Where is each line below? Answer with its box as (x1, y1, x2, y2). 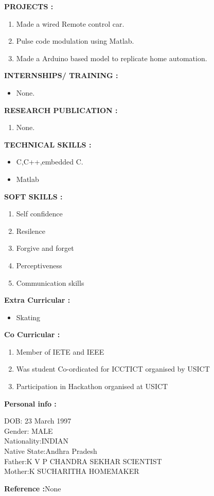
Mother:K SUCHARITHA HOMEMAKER (4, 466, 139, 476)
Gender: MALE (4, 425, 53, 436)
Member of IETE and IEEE (16, 346, 104, 357)
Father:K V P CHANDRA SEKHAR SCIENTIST (4, 455, 162, 466)
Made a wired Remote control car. (16, 18, 124, 29)
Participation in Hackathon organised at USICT (16, 381, 168, 392)
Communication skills (16, 277, 84, 288)
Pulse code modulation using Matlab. (16, 35, 134, 46)
